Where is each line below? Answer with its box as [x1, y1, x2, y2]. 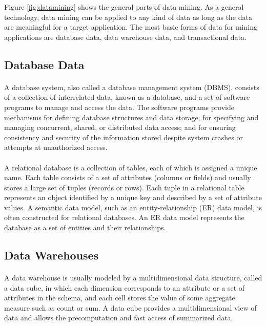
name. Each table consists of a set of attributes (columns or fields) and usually [4, 172, 251, 183]
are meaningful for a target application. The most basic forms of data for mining [4, 21, 257, 32]
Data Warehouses [4, 247, 99, 263]
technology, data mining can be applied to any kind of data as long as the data [4, 11, 252, 22]
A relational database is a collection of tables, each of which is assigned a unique [4, 162, 257, 172]
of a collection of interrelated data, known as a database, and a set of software [4, 92, 250, 102]
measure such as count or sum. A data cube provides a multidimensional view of [4, 302, 257, 313]
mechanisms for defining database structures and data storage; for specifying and [4, 112, 259, 122]
